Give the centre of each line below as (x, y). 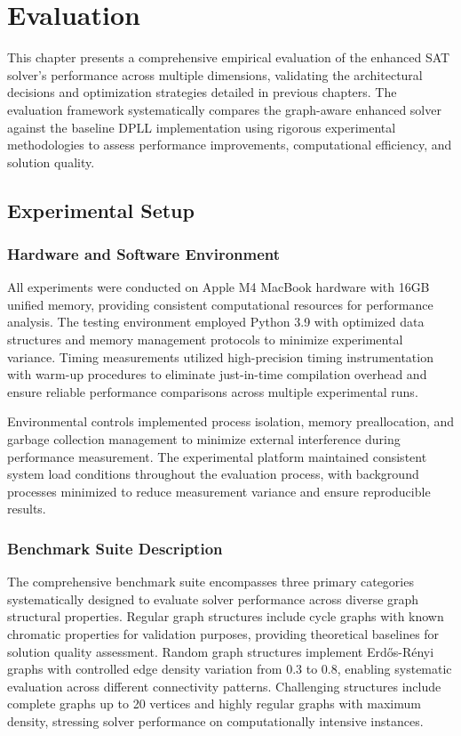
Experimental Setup (101, 210)
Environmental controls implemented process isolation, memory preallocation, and (231, 421)
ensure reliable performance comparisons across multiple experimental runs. (213, 391)
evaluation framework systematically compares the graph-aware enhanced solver (224, 109)
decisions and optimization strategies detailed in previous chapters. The (202, 92)
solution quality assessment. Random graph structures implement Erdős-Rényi (221, 651)
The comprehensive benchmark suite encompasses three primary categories (211, 582)
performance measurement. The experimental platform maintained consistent (217, 456)
